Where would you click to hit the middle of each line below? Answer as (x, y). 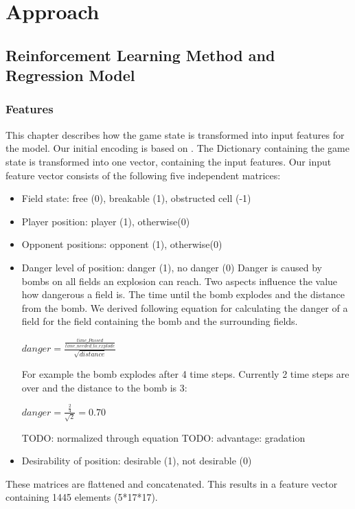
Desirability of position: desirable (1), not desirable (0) (137, 461)
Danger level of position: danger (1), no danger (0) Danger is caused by (172, 267)
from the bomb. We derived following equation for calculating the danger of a (185, 307)
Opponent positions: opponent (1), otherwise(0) (122, 244)
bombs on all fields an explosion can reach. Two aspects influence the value (180, 281)
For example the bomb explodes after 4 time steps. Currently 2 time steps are (185, 374)
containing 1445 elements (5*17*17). (82, 497)
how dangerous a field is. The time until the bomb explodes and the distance (183, 294)
